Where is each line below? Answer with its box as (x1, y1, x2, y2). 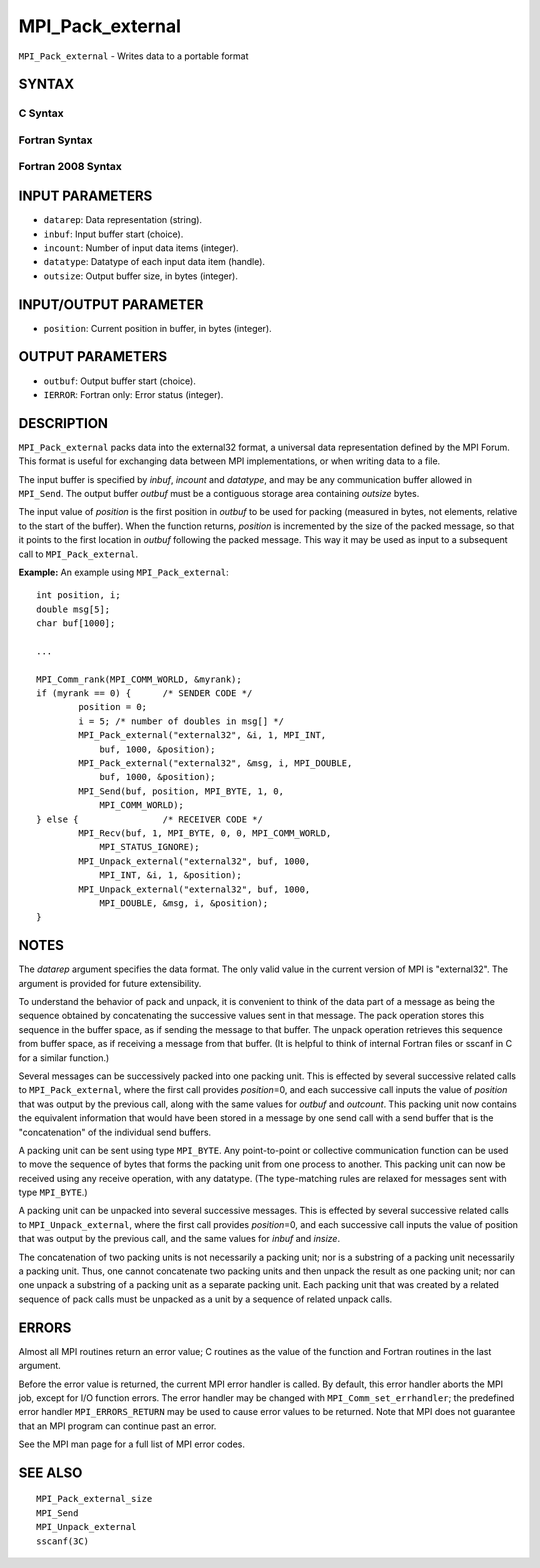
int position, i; (36, 590, 121, 601)
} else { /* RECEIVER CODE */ (36, 813, 264, 825)
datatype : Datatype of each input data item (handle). (43, 256, 265, 268)
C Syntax (18, 106, 64, 120)
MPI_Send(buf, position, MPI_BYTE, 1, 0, (78, 785, 285, 797)
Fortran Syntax (18, 133, 93, 147)
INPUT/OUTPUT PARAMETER (18, 296, 204, 313)
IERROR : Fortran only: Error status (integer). (43, 388, 224, 400)
